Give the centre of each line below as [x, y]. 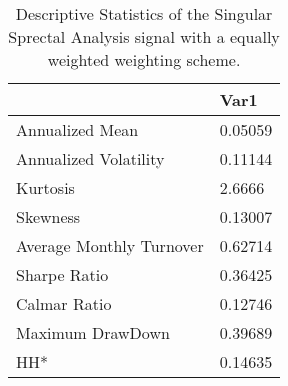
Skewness [48, 216]
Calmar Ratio [64, 303]
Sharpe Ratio [62, 274]
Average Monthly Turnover [110, 245]
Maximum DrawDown [93, 332]
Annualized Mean [77, 129]
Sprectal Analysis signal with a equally [144, 36]
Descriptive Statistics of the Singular [144, 13]
